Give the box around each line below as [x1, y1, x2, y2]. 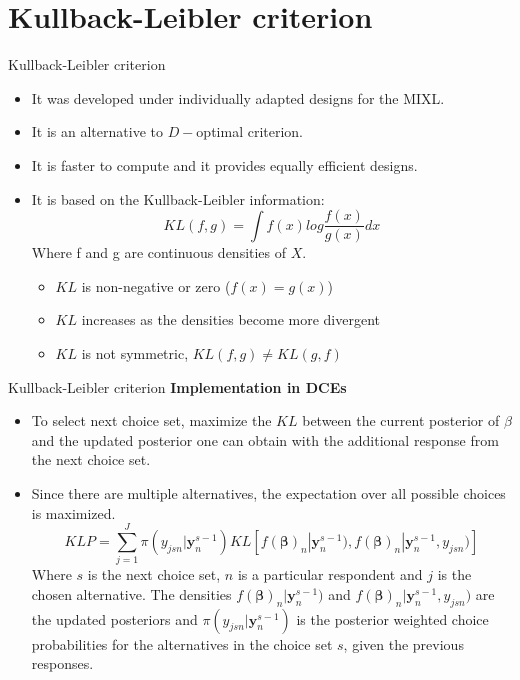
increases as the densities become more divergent [81, 309, 381, 330]
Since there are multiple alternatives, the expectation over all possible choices [31, 482, 506, 503]
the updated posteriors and [31, 608, 198, 629]
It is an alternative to [31, 121, 163, 142]
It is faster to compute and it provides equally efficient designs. [31, 154, 418, 175]
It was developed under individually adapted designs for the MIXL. [31, 87, 445, 108]
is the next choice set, [87, 564, 221, 585]
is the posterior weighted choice [296, 608, 489, 629]
